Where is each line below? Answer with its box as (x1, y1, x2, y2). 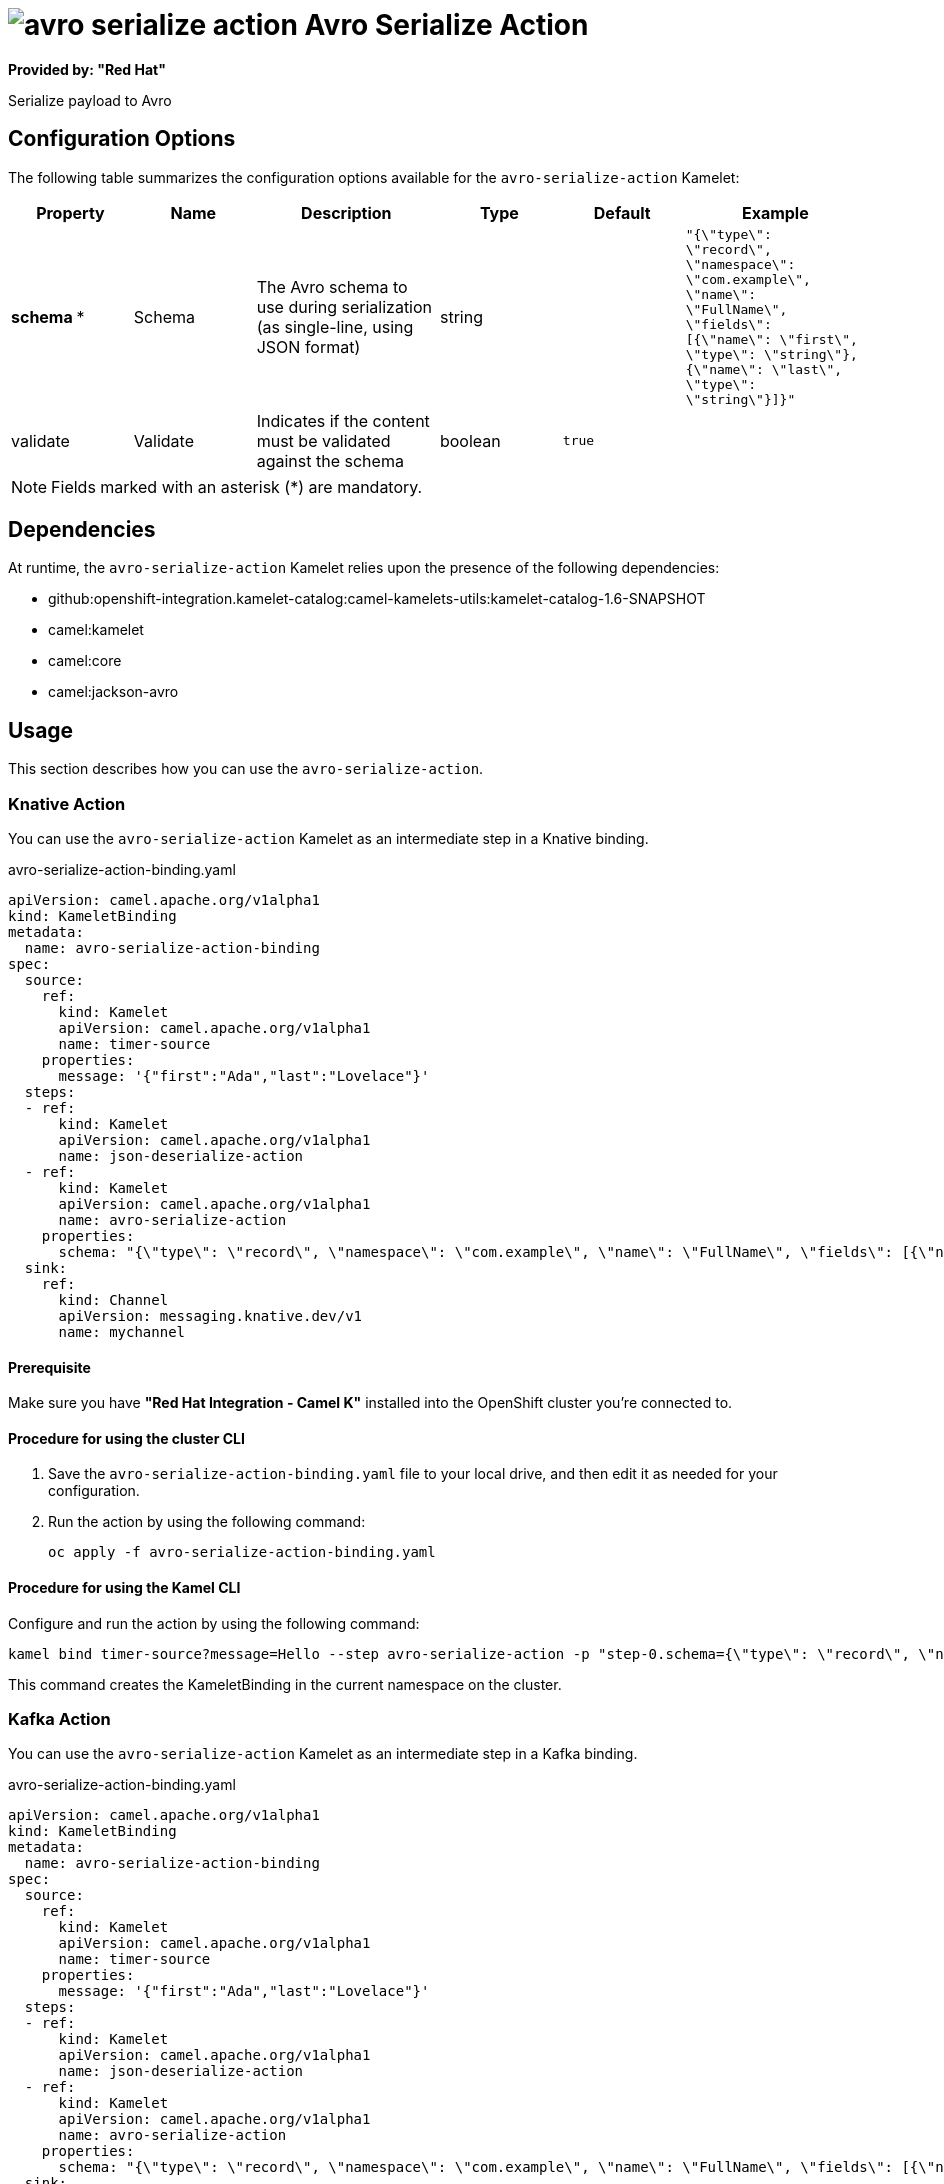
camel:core (48, 652, 122, 670)
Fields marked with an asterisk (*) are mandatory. (51, 476, 423, 497)
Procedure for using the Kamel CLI (8, 1579, 241, 1597)
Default (593, 202, 651, 223)
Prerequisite (8, 1358, 91, 1376)
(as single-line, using (256, 316, 414, 337)
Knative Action (8, 793, 126, 814)
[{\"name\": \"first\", (685, 331, 858, 347)
